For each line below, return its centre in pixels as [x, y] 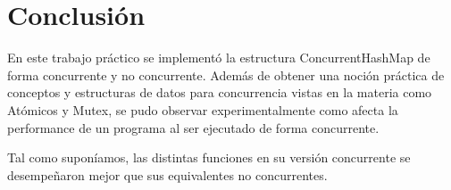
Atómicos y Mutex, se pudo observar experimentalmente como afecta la [203, 109]
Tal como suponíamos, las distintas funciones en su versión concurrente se [209, 157]
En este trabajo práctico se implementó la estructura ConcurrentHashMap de [219, 58]
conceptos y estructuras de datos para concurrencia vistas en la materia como [220, 92]
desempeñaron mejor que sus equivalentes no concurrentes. [167, 174]
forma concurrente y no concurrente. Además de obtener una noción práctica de [226, 74]
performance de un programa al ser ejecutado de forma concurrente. [193, 127]
